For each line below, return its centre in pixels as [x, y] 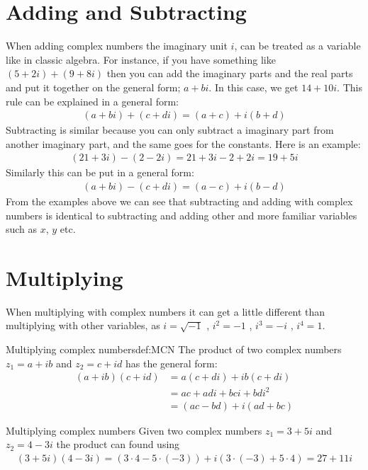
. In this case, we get [253, 87]
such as [22, 229]
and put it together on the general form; [93, 87]
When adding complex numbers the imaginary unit [117, 46]
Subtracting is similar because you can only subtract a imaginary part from [170, 130]
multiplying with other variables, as [83, 325]
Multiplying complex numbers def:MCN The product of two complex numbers [174, 349]
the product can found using [118, 444]
